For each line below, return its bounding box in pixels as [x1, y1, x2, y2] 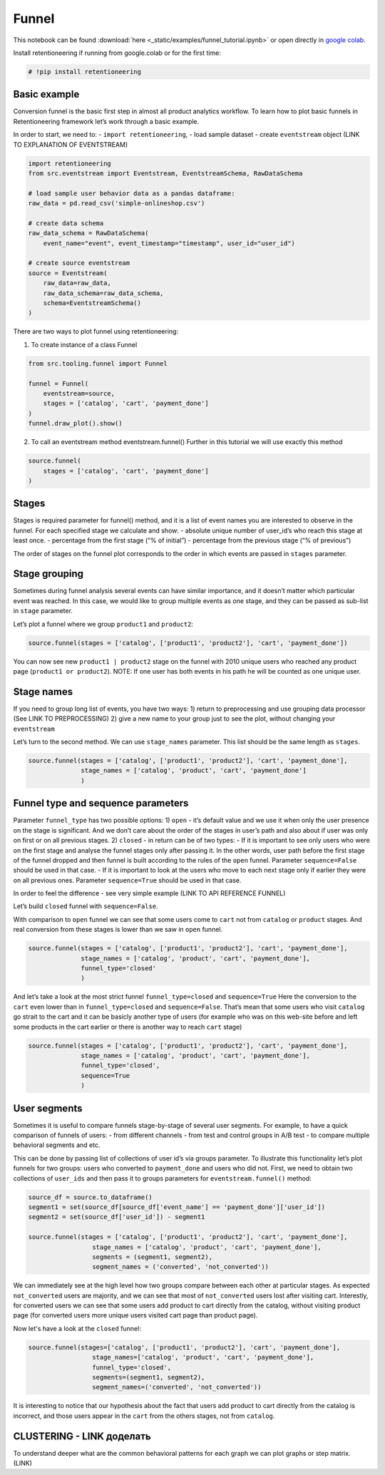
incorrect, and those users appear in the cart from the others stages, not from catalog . [13, 1412, 275, 1420]
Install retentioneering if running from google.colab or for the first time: [13, 48, 221, 57]
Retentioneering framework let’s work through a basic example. [13, 117, 200, 125]
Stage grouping [13, 567, 84, 580]
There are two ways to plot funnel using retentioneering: [13, 327, 178, 336]
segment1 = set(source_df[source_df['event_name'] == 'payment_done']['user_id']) [28, 1203, 326, 1211]
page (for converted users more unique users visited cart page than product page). [13, 1311, 258, 1320]
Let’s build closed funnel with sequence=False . [13, 902, 158, 910]
